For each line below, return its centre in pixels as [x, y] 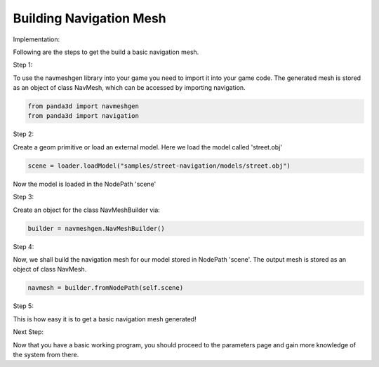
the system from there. [46, 354]
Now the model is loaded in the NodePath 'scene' [85, 184]
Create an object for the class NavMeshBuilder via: [87, 210]
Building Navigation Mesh [89, 18]
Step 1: [23, 65]
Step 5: [24, 306]
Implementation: [36, 39]
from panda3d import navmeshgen [84, 106]
